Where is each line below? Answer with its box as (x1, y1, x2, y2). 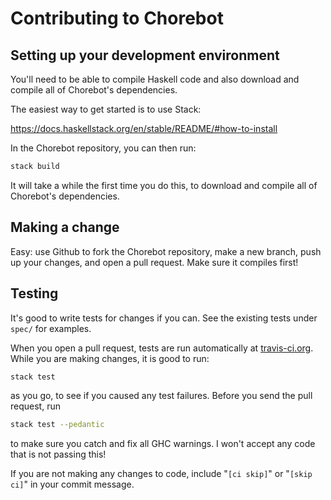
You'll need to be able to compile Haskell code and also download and (10, 73, 300, 85)
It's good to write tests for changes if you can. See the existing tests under (10, 312, 318, 324)
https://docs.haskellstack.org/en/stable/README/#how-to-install (10, 123, 278, 134)
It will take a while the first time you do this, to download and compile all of (10, 179, 318, 191)
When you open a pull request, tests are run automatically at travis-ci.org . (10, 342, 314, 354)
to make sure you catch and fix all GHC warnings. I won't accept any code (10, 438, 316, 450)
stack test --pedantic (10, 420, 105, 430)
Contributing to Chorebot (10, 7, 224, 30)
